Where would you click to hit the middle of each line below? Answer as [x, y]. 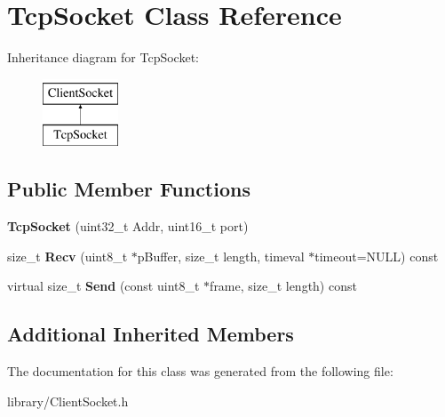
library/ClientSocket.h [68, 401]
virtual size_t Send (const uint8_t [103, 286]
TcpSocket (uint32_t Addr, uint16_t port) [128, 226]
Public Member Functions [129, 189]
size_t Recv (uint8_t [68, 256]
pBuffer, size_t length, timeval [221, 256]
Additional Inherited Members [151, 334]
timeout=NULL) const [377, 256]
